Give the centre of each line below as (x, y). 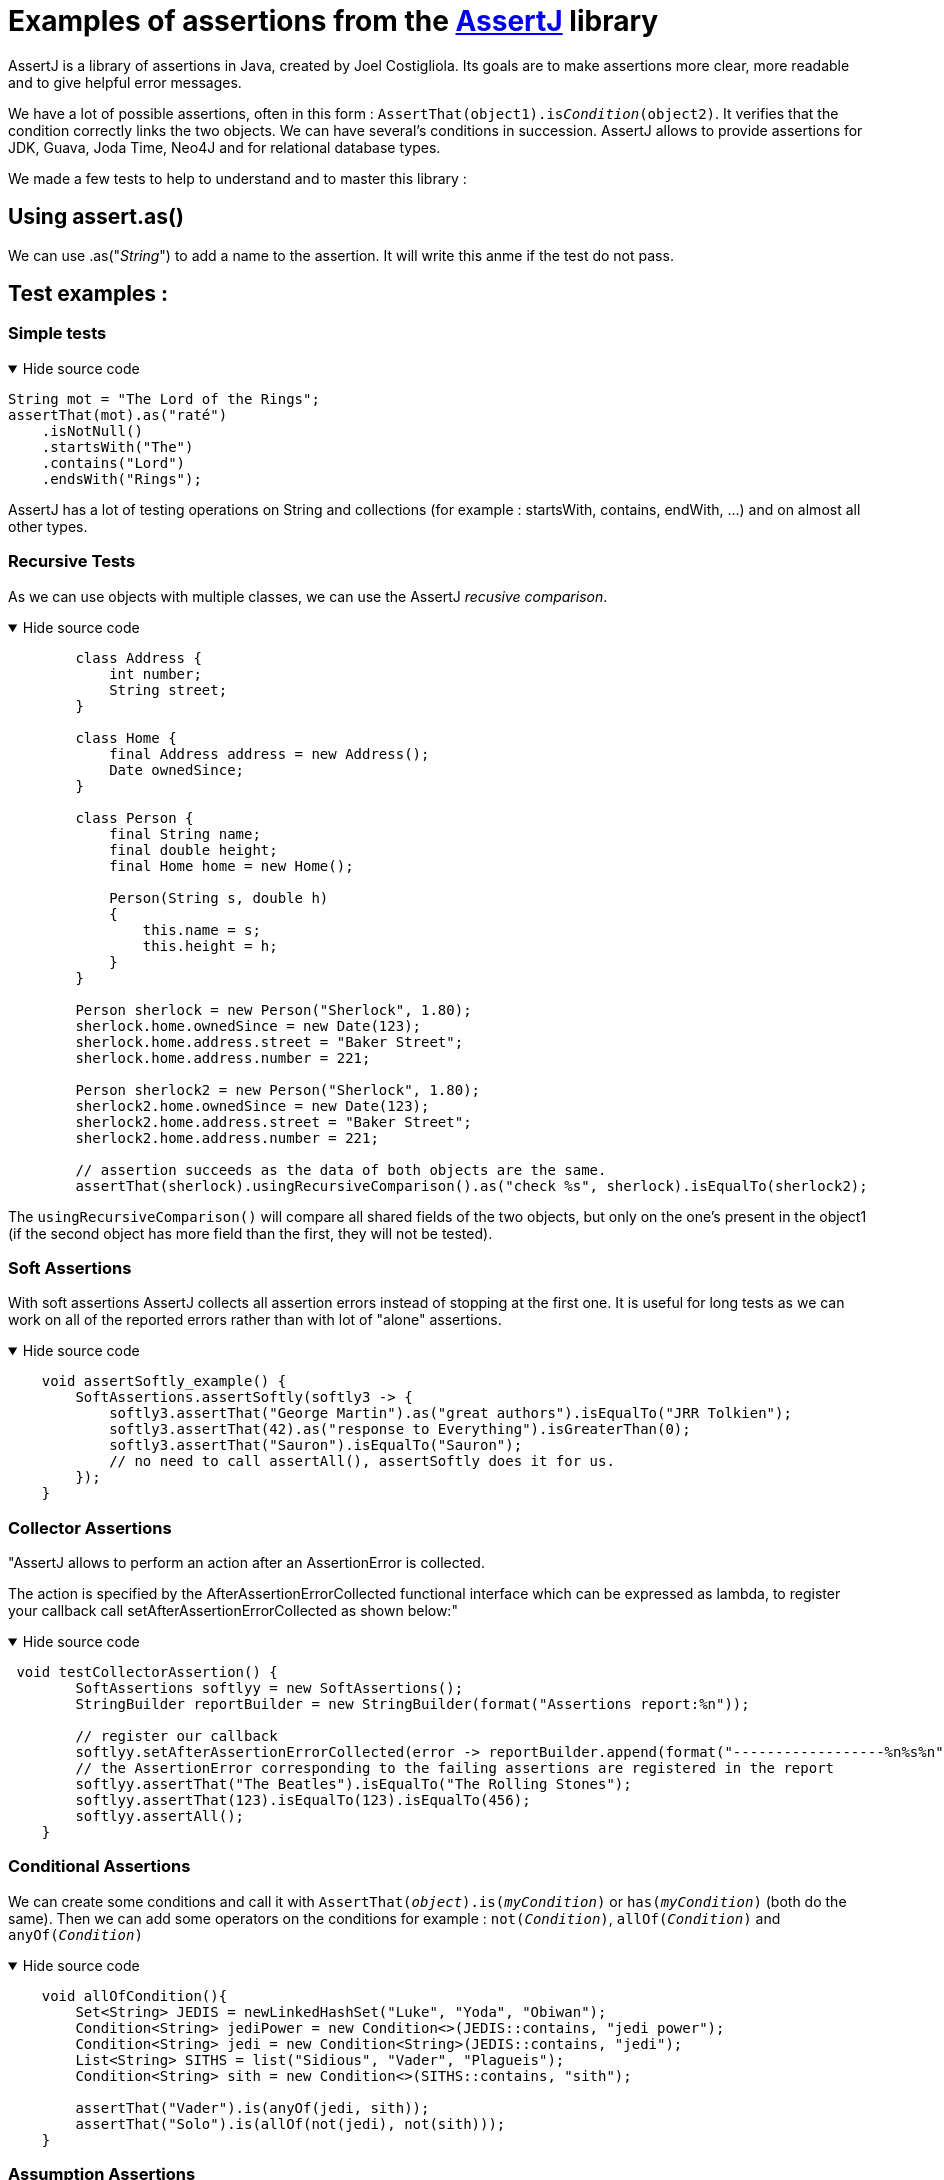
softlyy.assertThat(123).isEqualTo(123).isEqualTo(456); (303, 1800)
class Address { (138, 657)
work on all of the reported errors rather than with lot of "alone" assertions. (255, 1320)
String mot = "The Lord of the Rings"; (164, 398)
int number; (155, 673)
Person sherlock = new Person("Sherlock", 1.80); (273, 1009)
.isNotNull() (92, 430)
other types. (48, 526)
